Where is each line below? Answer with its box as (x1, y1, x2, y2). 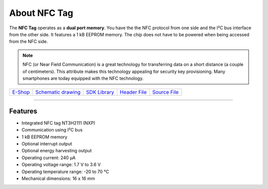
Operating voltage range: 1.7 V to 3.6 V (21, 162, 101, 168)
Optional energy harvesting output (21, 148, 92, 154)
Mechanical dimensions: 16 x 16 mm (21, 175, 95, 181)
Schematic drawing (35, 89, 81, 96)
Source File (152, 89, 179, 96)
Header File (120, 89, 147, 96)
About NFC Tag (9, 7, 73, 18)
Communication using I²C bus (21, 127, 83, 133)
